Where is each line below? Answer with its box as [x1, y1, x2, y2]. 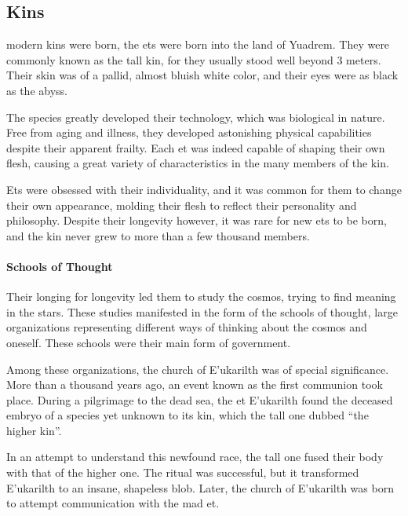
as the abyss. [6, 82, 67, 98]
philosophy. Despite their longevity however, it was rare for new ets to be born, [6, 212, 387, 229]
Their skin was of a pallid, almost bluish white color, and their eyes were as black [6, 67, 399, 83]
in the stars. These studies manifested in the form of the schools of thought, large [6, 303, 398, 320]
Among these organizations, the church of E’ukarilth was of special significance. [6, 360, 389, 377]
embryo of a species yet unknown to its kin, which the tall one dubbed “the [6, 407, 369, 423]
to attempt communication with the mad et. [6, 495, 220, 511]
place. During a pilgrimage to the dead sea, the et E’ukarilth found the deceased [6, 391, 393, 408]
